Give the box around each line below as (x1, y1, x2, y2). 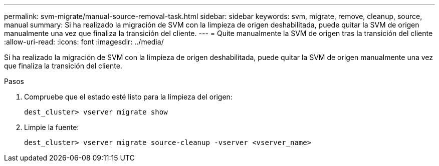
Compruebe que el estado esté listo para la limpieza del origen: (24, 92, 233, 101)
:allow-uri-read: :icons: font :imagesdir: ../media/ (4, 37, 164, 46)
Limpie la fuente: (24, 123, 79, 131)
